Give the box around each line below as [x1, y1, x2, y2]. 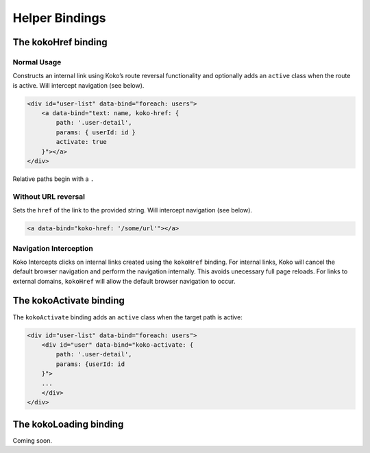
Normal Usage [12, 57, 62, 66]
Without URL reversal [12, 192, 86, 201]
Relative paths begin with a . [12, 175, 95, 183]
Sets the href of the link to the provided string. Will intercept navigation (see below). [12, 206, 253, 215]
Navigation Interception [12, 243, 94, 253]
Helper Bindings [12, 10, 106, 25]
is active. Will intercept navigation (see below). [12, 81, 145, 89]
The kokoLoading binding [12, 418, 124, 430]
